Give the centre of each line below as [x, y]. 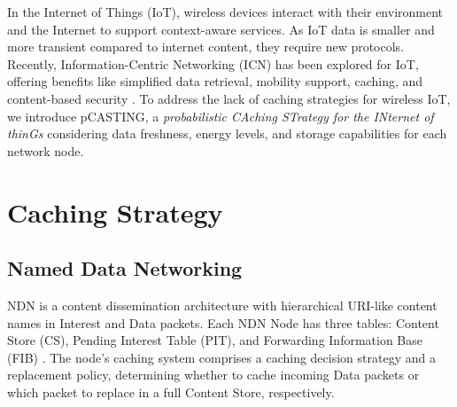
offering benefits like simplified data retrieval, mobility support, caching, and [215, 81]
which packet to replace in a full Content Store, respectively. [171, 391]
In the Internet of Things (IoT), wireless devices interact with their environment [225, 12]
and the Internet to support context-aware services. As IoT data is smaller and [221, 29]
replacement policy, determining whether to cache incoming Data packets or [213, 375]
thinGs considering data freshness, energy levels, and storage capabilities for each [227, 133]
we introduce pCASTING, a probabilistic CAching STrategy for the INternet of [221, 116]
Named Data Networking [125, 268]
